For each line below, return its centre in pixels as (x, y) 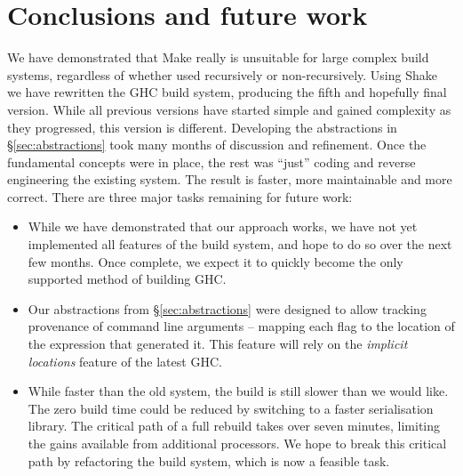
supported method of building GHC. (127, 279)
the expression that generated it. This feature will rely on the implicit (218, 344)
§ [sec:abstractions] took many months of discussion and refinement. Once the (217, 145)
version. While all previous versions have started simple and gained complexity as (229, 109)
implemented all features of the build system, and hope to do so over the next (240, 244)
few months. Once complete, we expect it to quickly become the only (216, 261)
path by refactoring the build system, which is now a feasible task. (209, 460)
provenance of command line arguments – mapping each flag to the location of (241, 326)
